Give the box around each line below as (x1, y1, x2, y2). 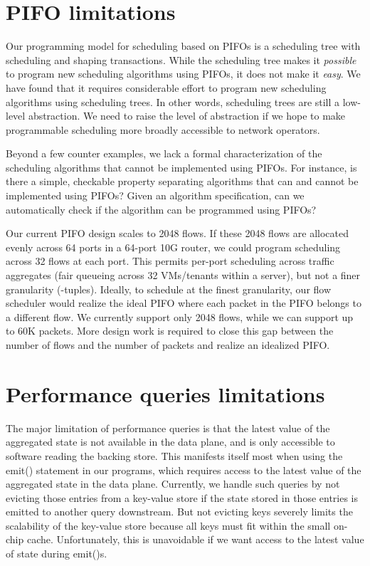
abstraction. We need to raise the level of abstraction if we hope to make (28, 108, 346, 123)
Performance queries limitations (6, 379, 325, 408)
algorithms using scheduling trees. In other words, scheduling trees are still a (6, 94, 340, 109)
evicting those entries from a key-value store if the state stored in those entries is (6, 490, 359, 505)
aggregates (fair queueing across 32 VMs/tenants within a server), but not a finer (6, 268, 361, 283)
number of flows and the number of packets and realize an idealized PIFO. (6, 337, 330, 352)
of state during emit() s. (6, 546, 107, 561)
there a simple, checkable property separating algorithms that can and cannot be (6, 174, 359, 189)
